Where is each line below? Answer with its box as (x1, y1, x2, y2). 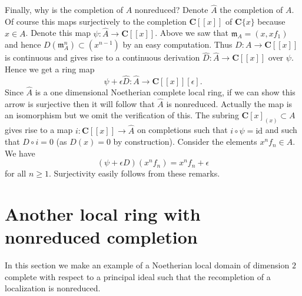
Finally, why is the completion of (5, 4, 123, 16)
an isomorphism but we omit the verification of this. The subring (5, 109, 239, 121)
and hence (5, 38, 41, 51)
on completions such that (137, 124, 228, 136)
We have (5, 147, 35, 159)
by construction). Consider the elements (113, 135, 257, 148)
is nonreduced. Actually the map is (166, 97, 293, 109)
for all (5, 167, 26, 179)
